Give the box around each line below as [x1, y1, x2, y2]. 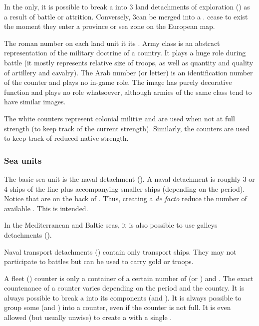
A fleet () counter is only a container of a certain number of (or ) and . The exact [4, 273, 254, 283]
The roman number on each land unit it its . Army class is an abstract [4, 37, 220, 48]
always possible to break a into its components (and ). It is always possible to [4, 292, 242, 303]
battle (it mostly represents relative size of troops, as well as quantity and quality [4, 57, 254, 67]
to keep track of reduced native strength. [4, 133, 129, 143]
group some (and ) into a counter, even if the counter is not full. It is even [4, 302, 231, 313]
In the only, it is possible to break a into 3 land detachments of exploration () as [4, 1, 250, 11]
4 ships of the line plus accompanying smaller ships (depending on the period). [4, 183, 245, 194]
